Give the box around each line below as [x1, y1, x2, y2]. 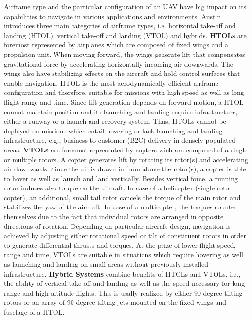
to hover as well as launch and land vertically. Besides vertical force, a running [4, 173, 238, 183]
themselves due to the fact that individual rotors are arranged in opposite [4, 211, 224, 222]
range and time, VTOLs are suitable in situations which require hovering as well [4, 249, 243, 260]
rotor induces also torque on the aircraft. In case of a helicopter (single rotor [4, 183, 232, 193]
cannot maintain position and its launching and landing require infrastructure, [4, 106, 238, 116]
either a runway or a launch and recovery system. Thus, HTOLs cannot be [4, 116, 226, 126]
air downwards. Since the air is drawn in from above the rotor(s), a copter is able [4, 164, 246, 174]
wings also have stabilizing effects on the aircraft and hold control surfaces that [4, 68, 240, 78]
